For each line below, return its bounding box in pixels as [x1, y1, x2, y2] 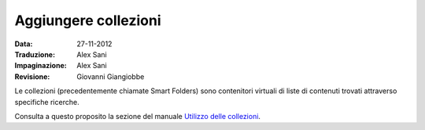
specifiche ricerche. [14, 97, 79, 107]
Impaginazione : [14, 61, 67, 70]
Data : [14, 39, 33, 49]
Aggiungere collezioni [14, 12, 161, 29]
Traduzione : [14, 49, 55, 59]
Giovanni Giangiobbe [76, 71, 145, 81]
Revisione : [14, 71, 50, 81]
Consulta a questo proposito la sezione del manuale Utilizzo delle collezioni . [14, 111, 261, 121]
